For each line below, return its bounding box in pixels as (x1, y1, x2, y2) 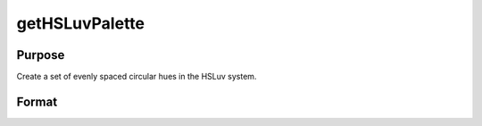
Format (16, 94, 58, 109)
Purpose (16, 47, 65, 63)
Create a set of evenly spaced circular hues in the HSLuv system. (16, 71, 257, 82)
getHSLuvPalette (16, 13, 145, 33)
